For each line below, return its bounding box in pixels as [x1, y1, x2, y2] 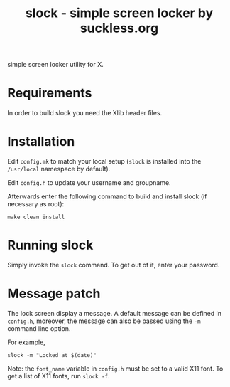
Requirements [7, 85, 92, 101]
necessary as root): [7, 200, 65, 208]
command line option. [7, 324, 71, 332]
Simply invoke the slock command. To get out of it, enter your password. [7, 261, 220, 269]
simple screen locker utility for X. [7, 60, 104, 69]
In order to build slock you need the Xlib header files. [7, 109, 163, 117]
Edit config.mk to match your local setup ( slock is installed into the [7, 157, 202, 166]
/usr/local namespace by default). [7, 165, 111, 174]
